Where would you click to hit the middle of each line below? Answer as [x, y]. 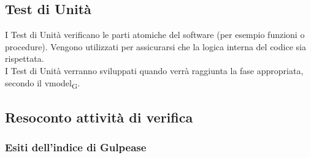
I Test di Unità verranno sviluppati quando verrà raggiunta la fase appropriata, [154, 70]
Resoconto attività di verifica [99, 117]
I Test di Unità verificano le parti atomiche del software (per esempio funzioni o [155, 35]
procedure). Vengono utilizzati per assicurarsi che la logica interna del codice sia [155, 46]
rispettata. [25, 58]
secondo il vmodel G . [43, 83]
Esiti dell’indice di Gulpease [76, 147]
